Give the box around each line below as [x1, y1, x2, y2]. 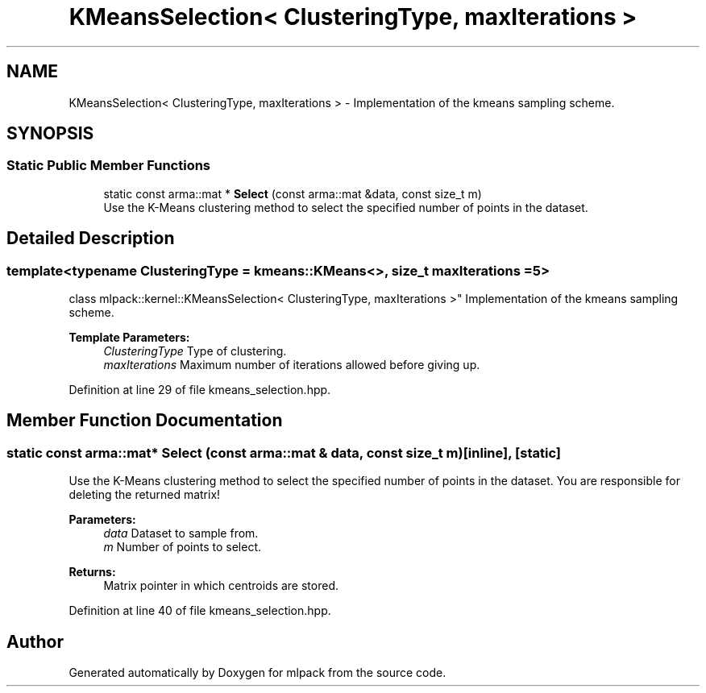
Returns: [69, 565, 116, 579]
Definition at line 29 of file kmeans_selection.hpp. [69, 383, 331, 397]
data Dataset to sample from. [103, 526, 259, 541]
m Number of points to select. [103, 540, 262, 554]
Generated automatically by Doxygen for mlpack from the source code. [69, 666, 446, 680]
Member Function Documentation [6, 410, 283, 431]
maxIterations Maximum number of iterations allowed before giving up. [103, 358, 480, 372]
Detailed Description [6, 228, 175, 249]
